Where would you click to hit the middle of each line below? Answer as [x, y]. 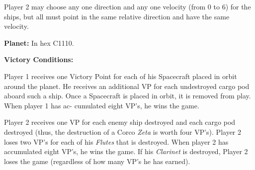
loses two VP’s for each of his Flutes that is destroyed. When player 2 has [116, 141]
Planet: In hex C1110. [39, 42]
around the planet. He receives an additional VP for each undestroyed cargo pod [127, 86]
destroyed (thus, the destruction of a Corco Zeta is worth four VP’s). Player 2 [123, 131]
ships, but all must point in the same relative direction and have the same [117, 16]
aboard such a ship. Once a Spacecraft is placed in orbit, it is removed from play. [127, 96]
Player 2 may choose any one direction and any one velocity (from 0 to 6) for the [127, 6]
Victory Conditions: [39, 59]
